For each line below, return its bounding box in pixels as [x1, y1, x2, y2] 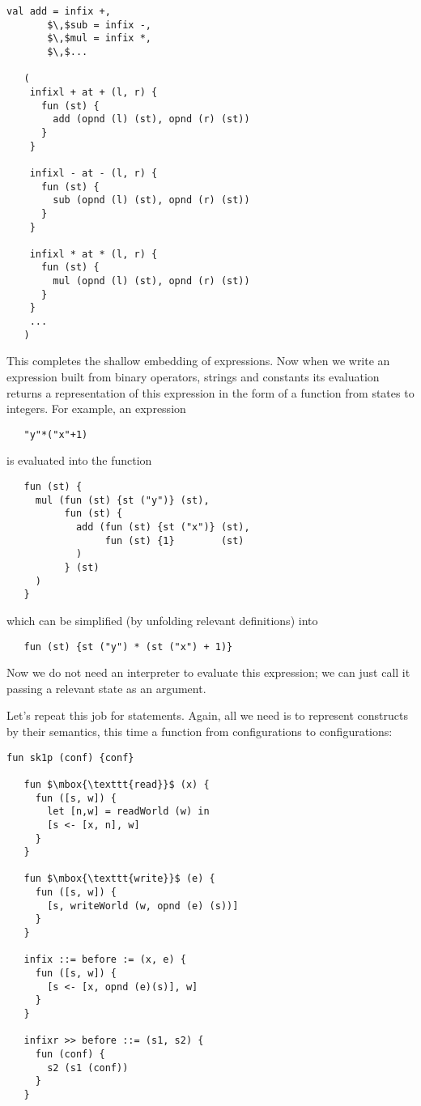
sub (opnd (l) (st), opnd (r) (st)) [53, 194, 250, 206]
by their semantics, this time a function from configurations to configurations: [6, 722, 393, 739]
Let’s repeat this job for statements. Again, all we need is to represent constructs [6, 707, 409, 724]
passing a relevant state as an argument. [6, 679, 206, 696]
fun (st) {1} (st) [104, 534, 245, 547]
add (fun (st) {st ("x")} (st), [75, 521, 250, 533]
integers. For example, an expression [6, 400, 186, 417]
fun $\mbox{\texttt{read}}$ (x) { [23, 778, 210, 790]
